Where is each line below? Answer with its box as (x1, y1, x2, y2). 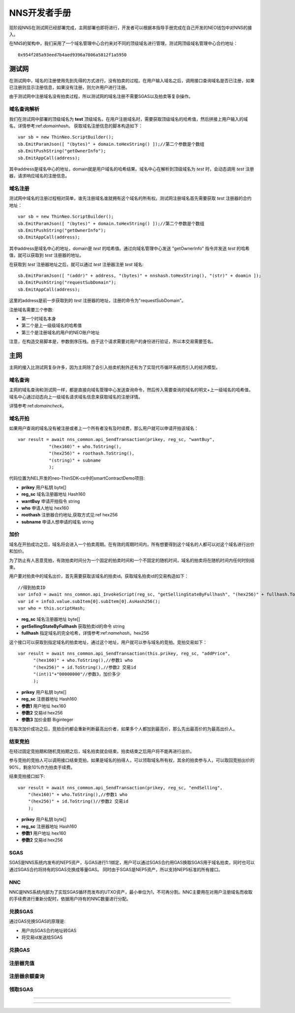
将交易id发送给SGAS (21, 934, 63, 941)
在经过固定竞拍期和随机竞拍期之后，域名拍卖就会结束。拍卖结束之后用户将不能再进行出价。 (9, 748, 194, 754)
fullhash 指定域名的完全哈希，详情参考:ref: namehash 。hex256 (21, 630, 149, 636)
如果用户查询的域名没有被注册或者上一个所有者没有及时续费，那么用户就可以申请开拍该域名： (9, 425, 199, 431)
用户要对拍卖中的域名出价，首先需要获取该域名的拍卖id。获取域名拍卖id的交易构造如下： (9, 573, 189, 579)
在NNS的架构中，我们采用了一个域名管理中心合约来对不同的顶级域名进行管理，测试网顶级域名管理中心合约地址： (9, 40, 238, 46)
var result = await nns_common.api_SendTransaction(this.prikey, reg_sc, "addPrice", (18, 650, 231, 656)
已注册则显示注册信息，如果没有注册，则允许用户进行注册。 (9, 84, 130, 91)
